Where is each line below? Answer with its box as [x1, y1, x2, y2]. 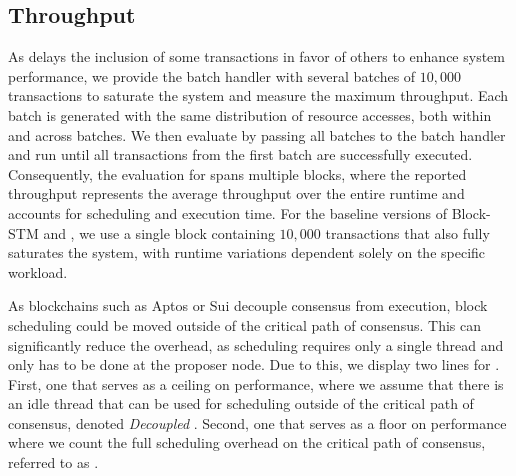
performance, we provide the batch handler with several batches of [8, 65, 416, 86]
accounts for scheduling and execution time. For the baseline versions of [8, 202, 447, 223]
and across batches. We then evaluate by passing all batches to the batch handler [8, 124, 506, 145]
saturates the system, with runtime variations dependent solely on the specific [8, 242, 486, 263]
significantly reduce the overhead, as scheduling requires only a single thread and [8, 334, 504, 355]
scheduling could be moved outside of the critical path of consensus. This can [8, 314, 481, 335]
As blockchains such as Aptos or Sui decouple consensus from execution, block [8, 295, 488, 316]
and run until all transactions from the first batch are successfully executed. [8, 144, 473, 165]
